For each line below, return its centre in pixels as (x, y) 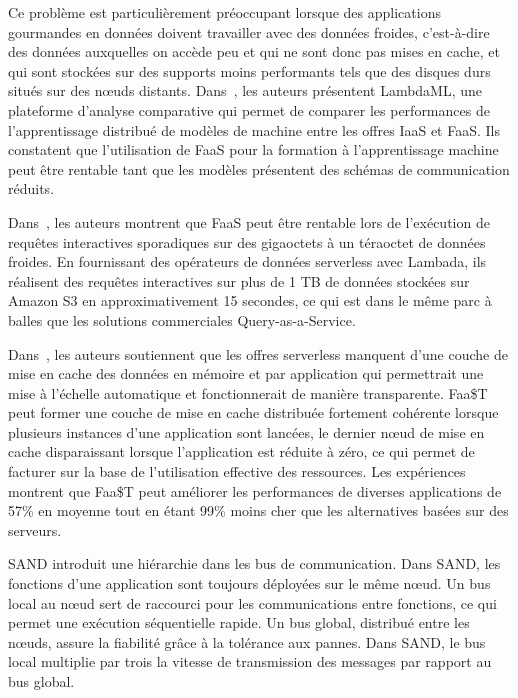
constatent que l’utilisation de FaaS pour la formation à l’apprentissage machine (253, 149)
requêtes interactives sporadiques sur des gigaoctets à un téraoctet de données (247, 241)
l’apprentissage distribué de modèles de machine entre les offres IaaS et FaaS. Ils (254, 129)
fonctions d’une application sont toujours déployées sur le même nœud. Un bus (249, 583)
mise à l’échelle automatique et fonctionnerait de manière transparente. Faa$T (248, 392)
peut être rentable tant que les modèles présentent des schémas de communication (259, 168)
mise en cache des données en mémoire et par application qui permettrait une (246, 373)
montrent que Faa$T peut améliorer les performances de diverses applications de (255, 490)
